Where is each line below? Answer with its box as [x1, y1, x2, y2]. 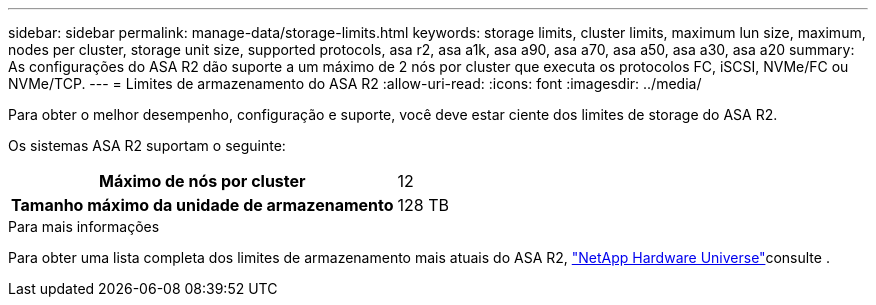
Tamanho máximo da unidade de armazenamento [11, 195, 394, 215]
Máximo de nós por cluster [99, 171, 306, 191]
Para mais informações [8, 218, 160, 235]
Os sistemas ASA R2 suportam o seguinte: [8, 137, 286, 154]
